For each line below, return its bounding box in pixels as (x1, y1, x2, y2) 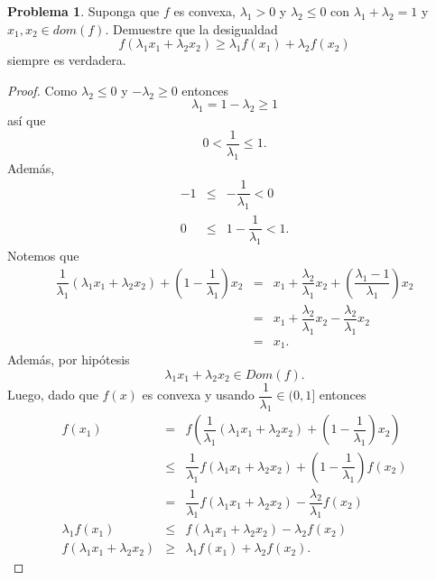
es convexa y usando (142, 385, 255, 404)
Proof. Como (7, 80, 78, 99)
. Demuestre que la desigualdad (105, 19, 278, 38)
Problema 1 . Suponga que (7, 2, 160, 20)
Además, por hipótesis (7, 350, 130, 368)
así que (7, 111, 46, 130)
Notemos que (7, 246, 79, 264)
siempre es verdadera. (7, 51, 126, 69)
